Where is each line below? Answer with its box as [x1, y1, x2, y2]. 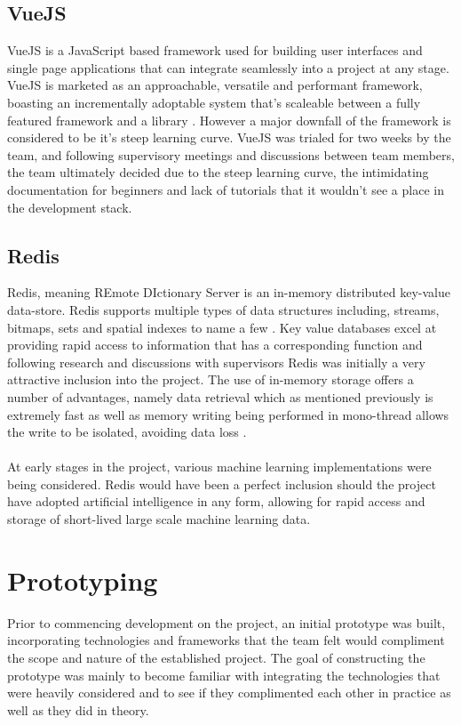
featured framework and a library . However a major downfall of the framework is [7, 110, 451, 129]
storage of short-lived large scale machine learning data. [7, 510, 311, 528]
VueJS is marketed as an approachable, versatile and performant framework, [7, 76, 423, 94]
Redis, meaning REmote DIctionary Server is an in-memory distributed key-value [7, 283, 450, 302]
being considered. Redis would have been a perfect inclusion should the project [7, 474, 436, 493]
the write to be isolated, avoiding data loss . [7, 423, 247, 441]
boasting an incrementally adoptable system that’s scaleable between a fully [7, 93, 421, 111]
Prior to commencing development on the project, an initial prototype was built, [7, 613, 446, 632]
